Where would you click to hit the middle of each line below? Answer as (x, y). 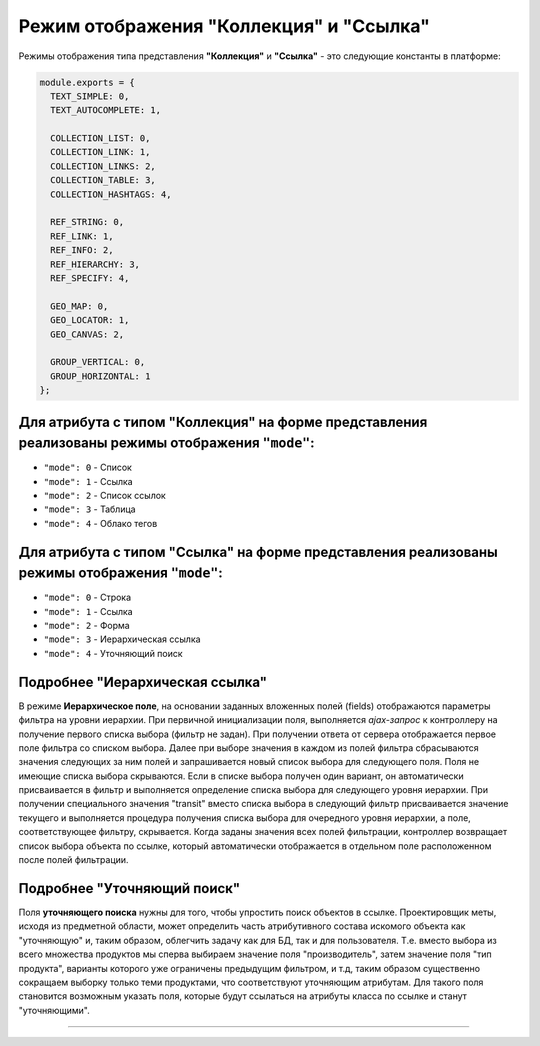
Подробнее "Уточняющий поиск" (129, 888)
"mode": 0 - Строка (87, 597)
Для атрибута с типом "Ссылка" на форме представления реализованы (258, 551)
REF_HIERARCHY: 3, (95, 264)
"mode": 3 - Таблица (89, 509)
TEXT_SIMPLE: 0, (90, 96)
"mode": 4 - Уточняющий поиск (113, 653)
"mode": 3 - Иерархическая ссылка (122, 639)
